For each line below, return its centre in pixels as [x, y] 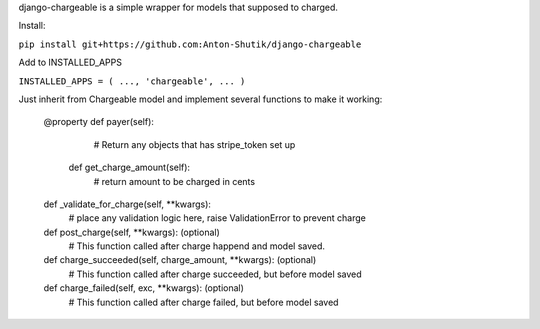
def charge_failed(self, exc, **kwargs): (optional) [144, 288]
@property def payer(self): [99, 122]
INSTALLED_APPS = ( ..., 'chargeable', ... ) [132, 81]
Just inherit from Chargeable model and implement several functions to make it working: [200, 99]
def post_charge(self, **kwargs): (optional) [131, 232]
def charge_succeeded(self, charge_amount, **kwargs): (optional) [180, 260]
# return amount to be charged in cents [174, 181]
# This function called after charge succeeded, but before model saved [215, 274]
